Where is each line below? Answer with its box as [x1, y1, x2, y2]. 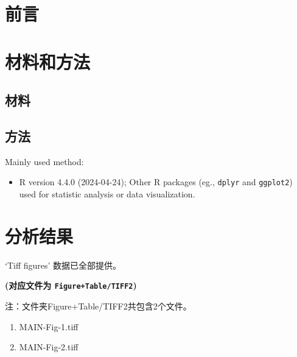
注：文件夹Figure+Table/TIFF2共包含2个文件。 [5, 299, 192, 312]
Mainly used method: [5, 155, 84, 168]
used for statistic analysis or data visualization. [19, 187, 195, 200]
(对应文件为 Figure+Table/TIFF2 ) [5, 279, 137, 292]
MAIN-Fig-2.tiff [19, 341, 79, 353]
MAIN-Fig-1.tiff [19, 320, 79, 333]
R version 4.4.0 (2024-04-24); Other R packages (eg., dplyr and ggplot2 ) [19, 175, 293, 188]
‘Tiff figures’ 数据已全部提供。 [5, 258, 122, 271]
